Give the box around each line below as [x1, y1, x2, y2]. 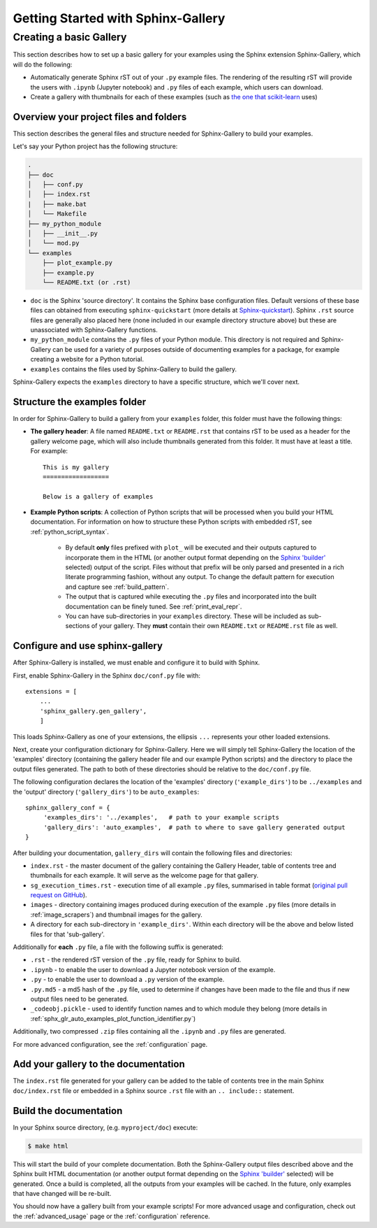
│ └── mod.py [27, 239, 80, 248]
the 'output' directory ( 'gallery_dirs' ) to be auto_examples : [13, 787, 200, 796]
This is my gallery [43, 463, 110, 471]
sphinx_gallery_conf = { [25, 804, 110, 811]
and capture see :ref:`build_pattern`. [65, 583, 169, 591]
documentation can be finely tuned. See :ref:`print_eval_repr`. [65, 602, 242, 611]
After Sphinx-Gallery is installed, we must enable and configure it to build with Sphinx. [13, 658, 260, 667]
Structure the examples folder [13, 396, 147, 408]
